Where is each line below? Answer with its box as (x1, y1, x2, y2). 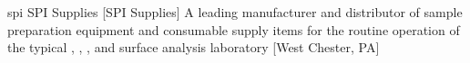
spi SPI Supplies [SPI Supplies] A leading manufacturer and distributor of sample (7, 3, 463, 21)
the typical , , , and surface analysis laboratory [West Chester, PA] (7, 38, 380, 57)
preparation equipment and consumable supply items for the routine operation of (7, 20, 460, 39)
